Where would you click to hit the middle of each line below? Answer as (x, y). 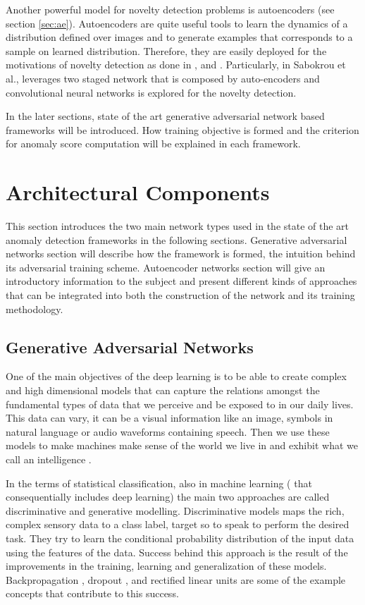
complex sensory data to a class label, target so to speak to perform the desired (178, 524)
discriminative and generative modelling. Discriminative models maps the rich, (175, 510)
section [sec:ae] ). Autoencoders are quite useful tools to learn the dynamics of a (177, 23)
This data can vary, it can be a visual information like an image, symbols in (169, 418)
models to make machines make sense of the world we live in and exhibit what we (182, 445)
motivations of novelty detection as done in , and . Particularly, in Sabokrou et (176, 65)
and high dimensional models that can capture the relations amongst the (163, 390)
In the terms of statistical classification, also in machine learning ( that (159, 483)
